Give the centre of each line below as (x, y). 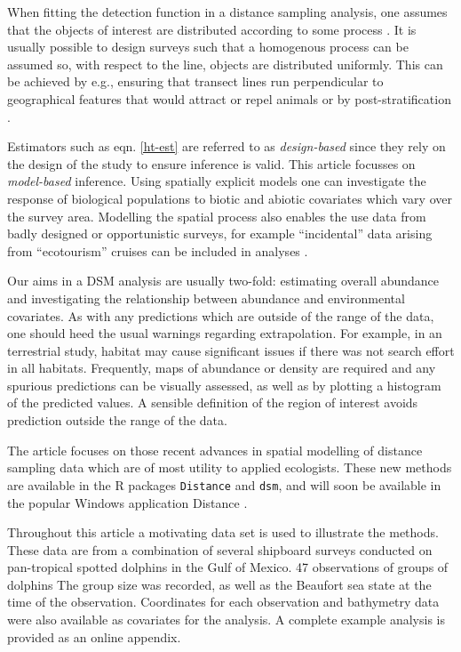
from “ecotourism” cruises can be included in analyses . (158, 250)
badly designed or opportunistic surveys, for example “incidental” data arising (220, 233)
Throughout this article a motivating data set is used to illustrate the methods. (223, 532)
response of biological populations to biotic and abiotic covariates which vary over (230, 198)
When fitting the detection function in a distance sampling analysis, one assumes (227, 12)
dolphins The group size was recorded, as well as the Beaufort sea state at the (219, 584)
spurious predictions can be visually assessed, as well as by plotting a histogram (224, 385)
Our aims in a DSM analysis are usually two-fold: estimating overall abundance (223, 281)
